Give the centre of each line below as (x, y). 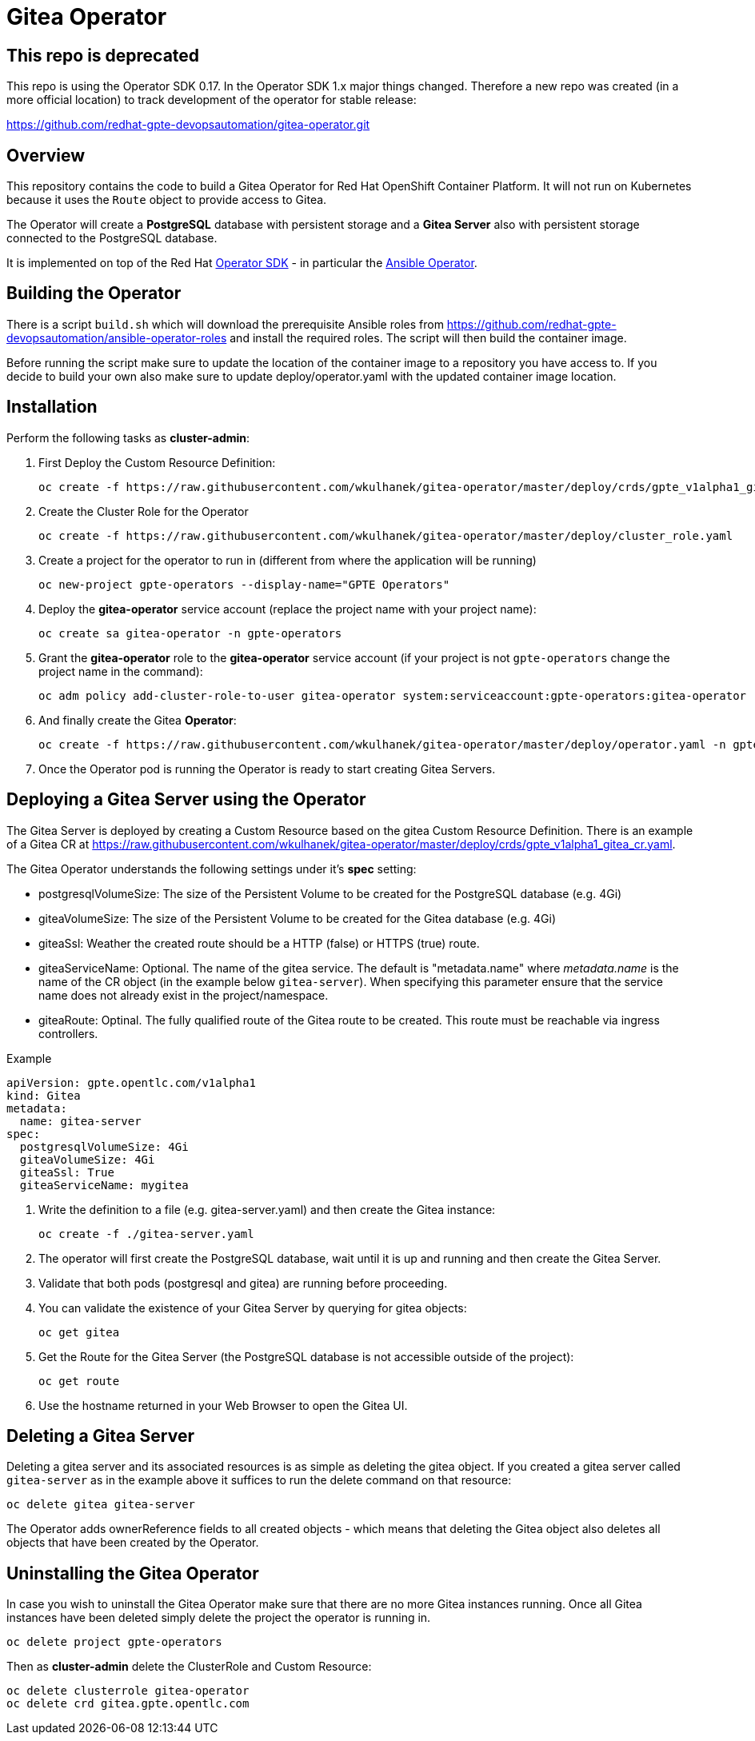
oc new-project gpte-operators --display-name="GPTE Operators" (244, 584)
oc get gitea (79, 1332)
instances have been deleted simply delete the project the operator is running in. (219, 1618)
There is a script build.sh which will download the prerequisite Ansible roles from (225, 324)
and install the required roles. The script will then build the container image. (428, 337)
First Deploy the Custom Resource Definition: (157, 462)
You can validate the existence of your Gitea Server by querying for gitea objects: (253, 1308)
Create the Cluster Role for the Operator (144, 511)
